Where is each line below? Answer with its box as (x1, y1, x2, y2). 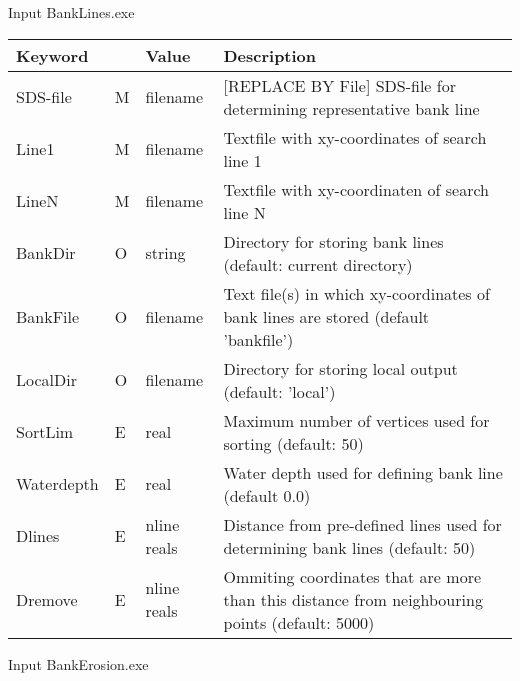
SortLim (16, 420, 74, 444)
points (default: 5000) (223, 610, 375, 634)
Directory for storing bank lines (223, 229, 444, 253)
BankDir (16, 241, 76, 265)
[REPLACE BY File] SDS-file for (223, 73, 456, 97)
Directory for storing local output (223, 356, 458, 380)
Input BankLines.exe (8, 2, 135, 22)
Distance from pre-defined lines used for (223, 512, 502, 536)
